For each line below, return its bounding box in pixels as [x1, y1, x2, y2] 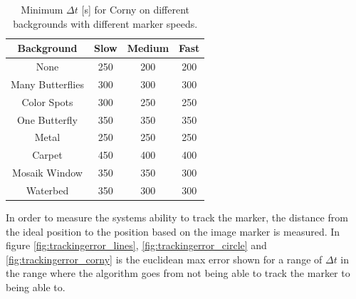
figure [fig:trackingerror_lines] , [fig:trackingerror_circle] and [6, 238, 267, 253]
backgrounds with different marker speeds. [13, 16, 198, 31]
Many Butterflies [11, 76, 84, 91]
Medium [127, 41, 169, 56]
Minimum [21, 2, 63, 16]
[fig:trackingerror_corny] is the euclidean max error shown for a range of [6, 251, 323, 266]
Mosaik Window [12, 165, 83, 180]
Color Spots [21, 94, 73, 109]
